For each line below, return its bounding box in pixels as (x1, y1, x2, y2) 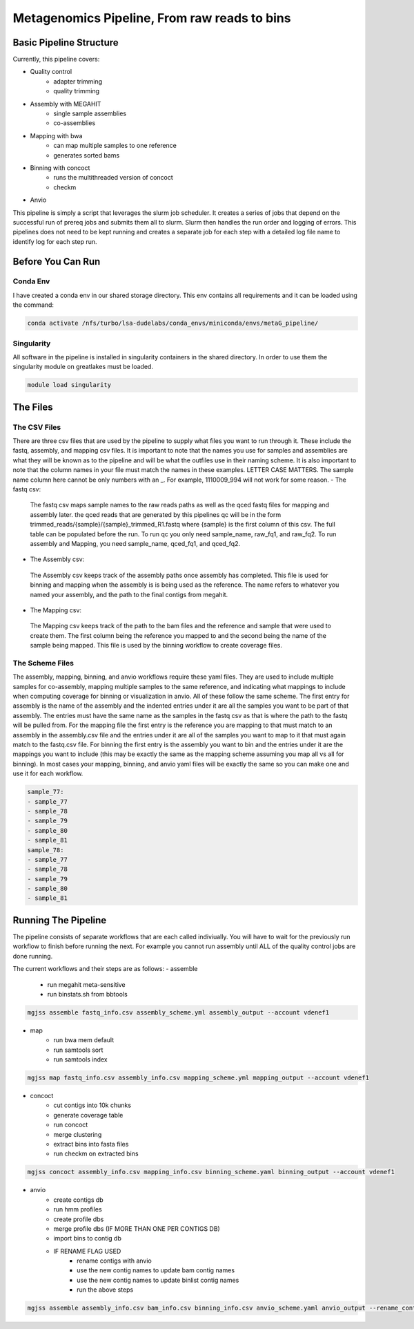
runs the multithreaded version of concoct (53, 173, 174, 182)
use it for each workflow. (12, 769, 83, 777)
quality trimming (53, 87, 100, 95)
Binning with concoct (30, 163, 90, 172)
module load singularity (27, 381, 112, 389)
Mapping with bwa (30, 131, 83, 140)
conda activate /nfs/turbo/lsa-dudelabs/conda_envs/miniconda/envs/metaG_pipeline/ (27, 319, 319, 328)
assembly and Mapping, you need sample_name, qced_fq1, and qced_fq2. (30, 540, 241, 547)
